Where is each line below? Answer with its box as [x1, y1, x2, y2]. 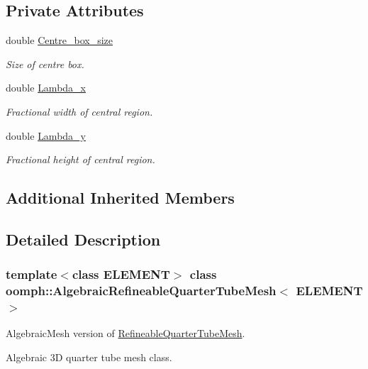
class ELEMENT [72, 265, 170, 283]
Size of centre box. [6, 56, 84, 71]
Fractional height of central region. [6, 152, 155, 167]
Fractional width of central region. [6, 104, 153, 119]
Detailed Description [6, 228, 161, 250]
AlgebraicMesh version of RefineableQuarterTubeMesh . [6, 326, 245, 341]
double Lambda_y [6, 128, 86, 143]
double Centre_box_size [6, 33, 113, 48]
